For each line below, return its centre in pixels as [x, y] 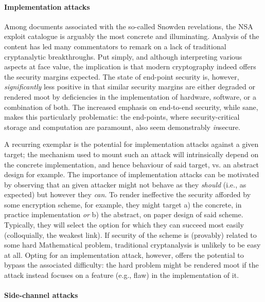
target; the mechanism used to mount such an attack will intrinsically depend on [131, 154]
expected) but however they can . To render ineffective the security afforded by [128, 194]
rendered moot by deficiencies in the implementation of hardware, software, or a [130, 96]
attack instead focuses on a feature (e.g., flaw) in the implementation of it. [122, 275]
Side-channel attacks [41, 295]
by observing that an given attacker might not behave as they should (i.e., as [125, 184]
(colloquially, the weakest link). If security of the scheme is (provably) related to [130, 234]
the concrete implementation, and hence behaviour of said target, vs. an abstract [132, 164]
